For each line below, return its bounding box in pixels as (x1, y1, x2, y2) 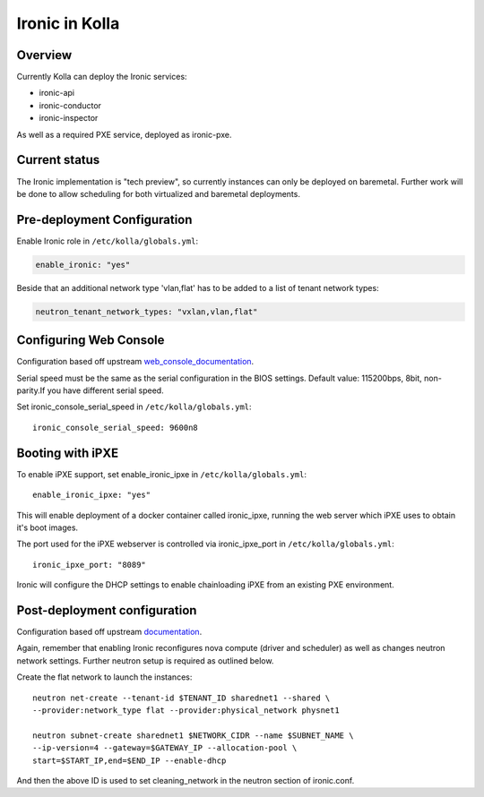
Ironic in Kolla (16, 13, 120, 33)
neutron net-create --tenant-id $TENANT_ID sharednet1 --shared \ (32, 692, 331, 703)
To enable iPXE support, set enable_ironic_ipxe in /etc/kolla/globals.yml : (16, 468, 307, 479)
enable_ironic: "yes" (35, 260, 131, 270)
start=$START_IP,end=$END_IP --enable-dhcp (32, 755, 227, 766)
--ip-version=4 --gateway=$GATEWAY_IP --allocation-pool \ (32, 743, 298, 753)
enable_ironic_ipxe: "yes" (32, 490, 151, 501)
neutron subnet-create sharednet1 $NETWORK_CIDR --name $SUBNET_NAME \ (32, 730, 354, 741)
